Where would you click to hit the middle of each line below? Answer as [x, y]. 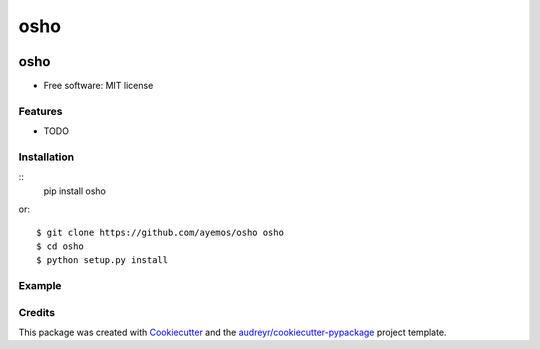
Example [40, 286]
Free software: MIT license [98, 86]
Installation [46, 157]
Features [40, 111]
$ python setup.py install [102, 260]
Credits [36, 312]
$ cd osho [60, 246]
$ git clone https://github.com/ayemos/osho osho [160, 232]
